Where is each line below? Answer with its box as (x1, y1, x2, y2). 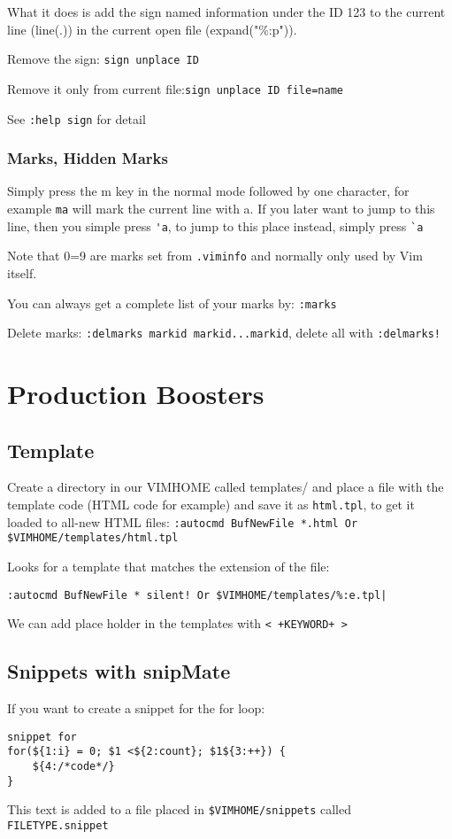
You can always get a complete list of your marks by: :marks (7, 293, 337, 312)
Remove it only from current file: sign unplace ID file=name (7, 79, 343, 97)
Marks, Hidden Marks (7, 147, 168, 169)
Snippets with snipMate (7, 657, 231, 685)
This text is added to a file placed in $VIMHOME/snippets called (7, 800, 352, 819)
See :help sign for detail (7, 109, 146, 128)
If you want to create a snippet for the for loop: (7, 699, 265, 718)
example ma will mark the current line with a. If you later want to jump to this (7, 198, 435, 217)
